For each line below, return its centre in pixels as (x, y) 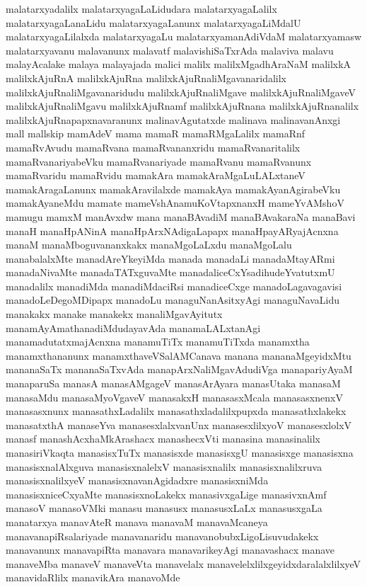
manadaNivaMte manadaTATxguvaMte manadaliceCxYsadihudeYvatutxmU (170, 272)
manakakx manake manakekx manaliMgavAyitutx (114, 314)
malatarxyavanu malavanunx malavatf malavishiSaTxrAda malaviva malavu (170, 50)
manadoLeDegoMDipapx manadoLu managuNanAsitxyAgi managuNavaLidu (173, 300)
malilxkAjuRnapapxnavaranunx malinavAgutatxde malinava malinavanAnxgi (173, 119)
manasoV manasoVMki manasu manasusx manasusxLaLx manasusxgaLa (164, 508)
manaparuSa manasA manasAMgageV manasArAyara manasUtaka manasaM (173, 383)
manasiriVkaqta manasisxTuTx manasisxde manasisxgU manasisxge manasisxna (180, 452)
